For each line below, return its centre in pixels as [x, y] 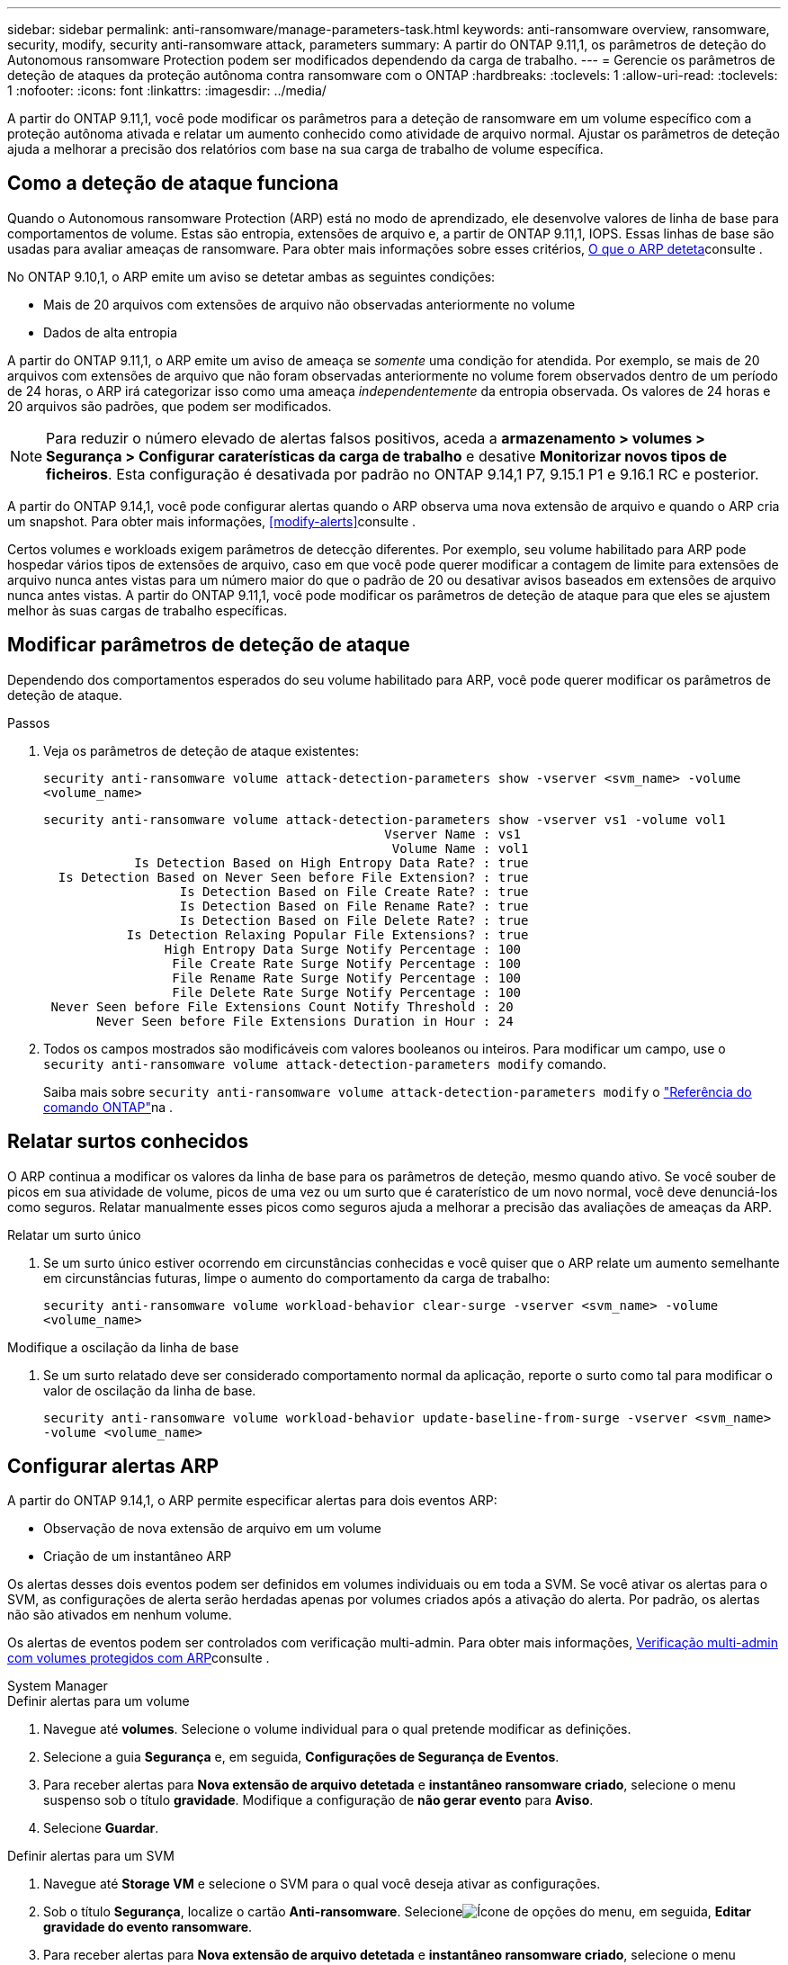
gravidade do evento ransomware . [148, 1927]
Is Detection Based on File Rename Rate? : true [354, 906]
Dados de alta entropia [111, 332]
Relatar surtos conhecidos [128, 1142]
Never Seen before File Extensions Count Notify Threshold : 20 [282, 1006]
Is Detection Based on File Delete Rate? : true [354, 920]
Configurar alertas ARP [113, 1466]
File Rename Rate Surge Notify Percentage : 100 [347, 978]
